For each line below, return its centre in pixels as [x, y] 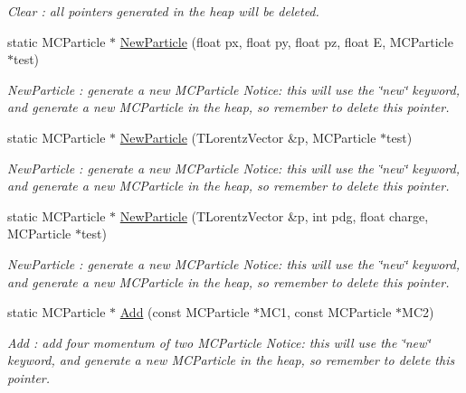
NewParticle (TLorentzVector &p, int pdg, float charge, [274, 215]
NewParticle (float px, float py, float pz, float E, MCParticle [286, 41]
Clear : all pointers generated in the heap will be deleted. [163, 11]
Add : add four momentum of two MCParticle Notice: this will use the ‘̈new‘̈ [219, 342]
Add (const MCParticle [185, 312]
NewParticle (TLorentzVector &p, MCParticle [248, 137]
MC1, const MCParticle [326, 312]
